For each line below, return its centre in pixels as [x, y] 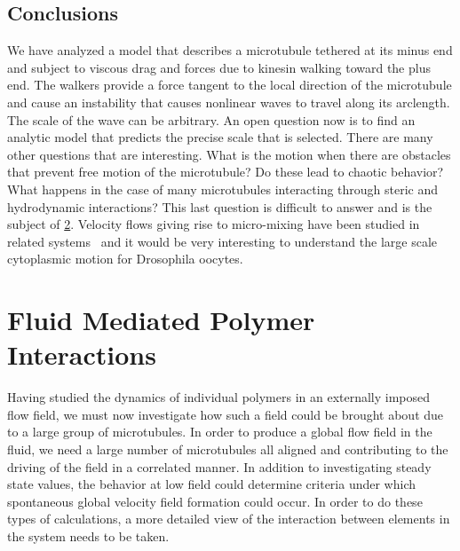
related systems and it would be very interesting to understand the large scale [222, 241]
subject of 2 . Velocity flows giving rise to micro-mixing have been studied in [214, 224]
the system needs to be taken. [88, 535]
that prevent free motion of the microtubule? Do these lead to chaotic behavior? [226, 172]
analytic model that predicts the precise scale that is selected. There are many [220, 137]
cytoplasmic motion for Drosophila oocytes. [125, 259]
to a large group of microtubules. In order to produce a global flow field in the [220, 432]
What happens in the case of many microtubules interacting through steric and [223, 189]
